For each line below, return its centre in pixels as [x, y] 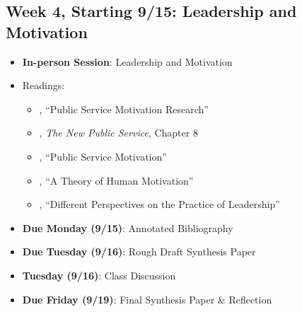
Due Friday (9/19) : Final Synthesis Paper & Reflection [147, 299]
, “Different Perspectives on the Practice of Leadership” [159, 204]
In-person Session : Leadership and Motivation [127, 61]
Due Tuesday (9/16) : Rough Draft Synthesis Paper [139, 252]
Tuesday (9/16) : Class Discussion [99, 275]
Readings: [43, 85]
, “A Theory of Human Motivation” [116, 180]
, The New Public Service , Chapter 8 [118, 133]
